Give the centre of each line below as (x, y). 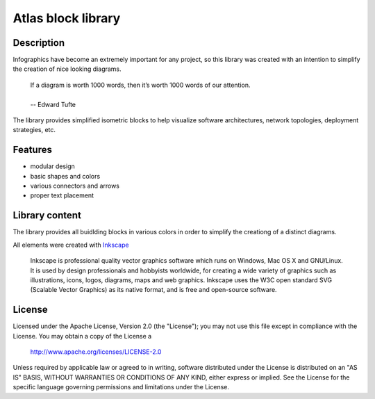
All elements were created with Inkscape (71, 245)
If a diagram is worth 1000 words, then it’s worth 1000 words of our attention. (140, 85)
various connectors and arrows (75, 186)
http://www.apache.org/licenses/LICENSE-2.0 (96, 352)
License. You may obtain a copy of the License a (82, 336)
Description (39, 43)
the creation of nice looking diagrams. (67, 69)
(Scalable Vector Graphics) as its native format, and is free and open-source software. (153, 290)
